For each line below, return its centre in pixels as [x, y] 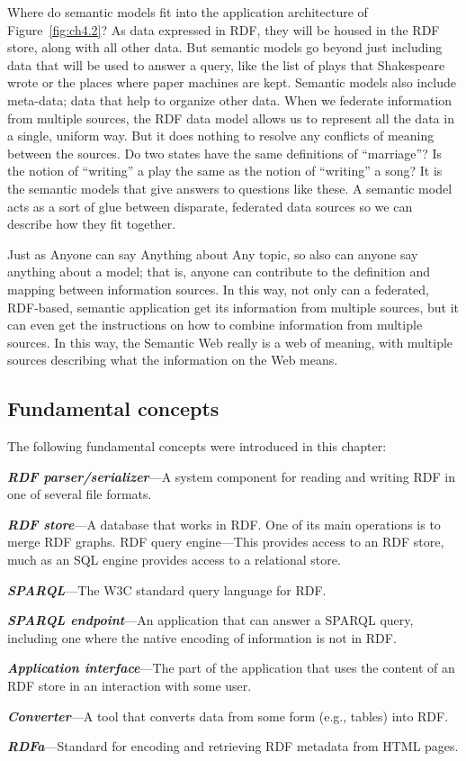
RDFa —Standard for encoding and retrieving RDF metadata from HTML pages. [233, 746]
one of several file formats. [80, 494]
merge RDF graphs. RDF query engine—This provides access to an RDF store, [226, 542]
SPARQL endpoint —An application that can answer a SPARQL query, [211, 620]
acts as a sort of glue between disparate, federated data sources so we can [210, 206]
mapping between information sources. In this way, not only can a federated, [218, 289]
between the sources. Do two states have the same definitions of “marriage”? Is [224, 153]
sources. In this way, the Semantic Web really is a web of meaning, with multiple [230, 342]
